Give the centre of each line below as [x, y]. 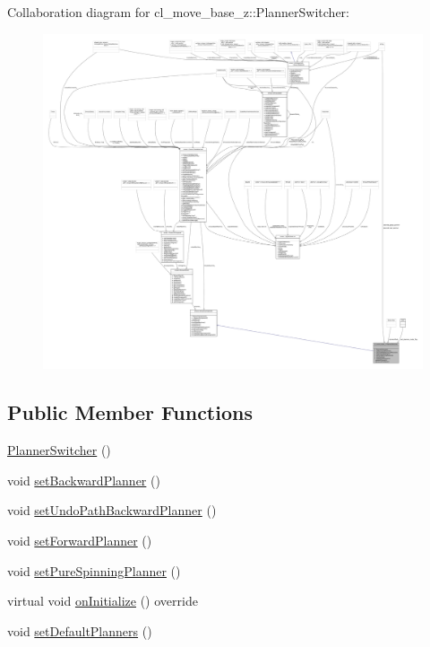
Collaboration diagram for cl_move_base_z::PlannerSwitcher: [179, 12]
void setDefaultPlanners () [80, 630]
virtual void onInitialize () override [103, 601]
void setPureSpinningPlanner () [94, 570]
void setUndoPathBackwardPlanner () [112, 510]
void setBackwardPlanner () [84, 480]
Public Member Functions [130, 412]
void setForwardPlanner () [80, 541]
